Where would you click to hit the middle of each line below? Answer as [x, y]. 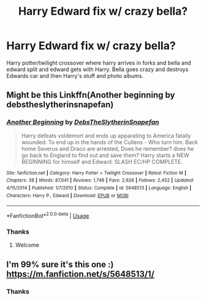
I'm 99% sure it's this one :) [60, 264]
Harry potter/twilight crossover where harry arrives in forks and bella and [99, 63]
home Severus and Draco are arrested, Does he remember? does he [108, 148]
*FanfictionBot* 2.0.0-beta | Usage [48, 215]
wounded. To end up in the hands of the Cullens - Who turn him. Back [109, 142]
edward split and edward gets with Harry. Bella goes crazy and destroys [97, 69]
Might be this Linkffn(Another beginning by [91, 95]
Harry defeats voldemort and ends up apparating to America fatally [106, 136]
